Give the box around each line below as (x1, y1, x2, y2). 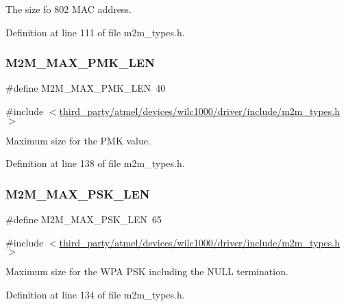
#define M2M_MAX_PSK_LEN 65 (5, 212, 162, 226)
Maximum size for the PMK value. (5, 133, 151, 147)
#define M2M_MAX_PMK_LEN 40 (5, 81, 166, 95)
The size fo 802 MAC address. (5, 2, 132, 16)
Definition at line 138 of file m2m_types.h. (5, 156, 185, 170)
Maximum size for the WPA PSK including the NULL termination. (5, 264, 288, 279)
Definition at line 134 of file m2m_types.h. (5, 287, 185, 301)
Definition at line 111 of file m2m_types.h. (5, 25, 185, 39)
